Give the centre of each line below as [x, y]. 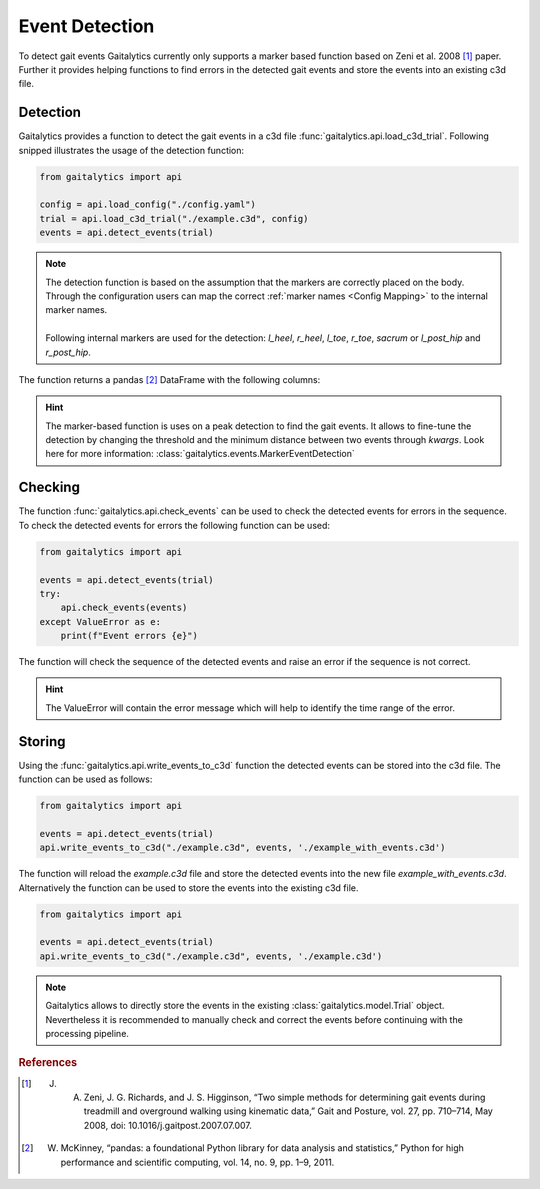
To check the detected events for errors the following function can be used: [174, 525]
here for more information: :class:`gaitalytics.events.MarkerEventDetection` [200, 454]
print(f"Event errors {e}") [129, 636]
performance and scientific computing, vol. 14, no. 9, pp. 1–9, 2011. [197, 1162]
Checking [49, 487]
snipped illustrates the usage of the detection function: [131, 150]
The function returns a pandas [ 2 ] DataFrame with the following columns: [169, 379]
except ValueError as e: [100, 621]
